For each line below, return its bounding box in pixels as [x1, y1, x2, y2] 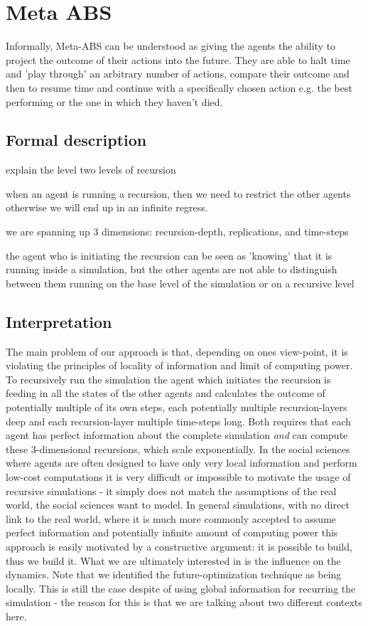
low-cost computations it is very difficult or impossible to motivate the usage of [6, 469, 351, 484]
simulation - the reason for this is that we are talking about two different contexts [6, 595, 362, 610]
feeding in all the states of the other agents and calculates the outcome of [6, 386, 325, 400]
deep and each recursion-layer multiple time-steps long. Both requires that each [6, 413, 351, 428]
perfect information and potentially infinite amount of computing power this [6, 525, 338, 540]
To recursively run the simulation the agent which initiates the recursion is [6, 371, 331, 386]
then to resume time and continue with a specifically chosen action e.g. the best [6, 80, 352, 95]
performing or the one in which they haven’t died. [6, 94, 223, 109]
